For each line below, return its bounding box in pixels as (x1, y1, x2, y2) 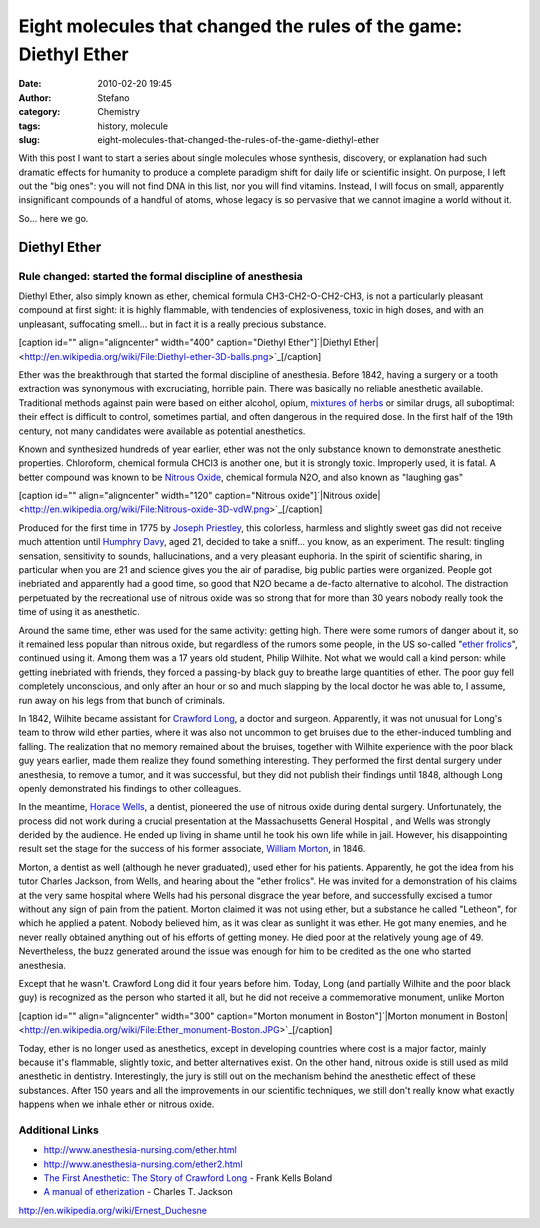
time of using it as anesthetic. (18, 606, 140, 618)
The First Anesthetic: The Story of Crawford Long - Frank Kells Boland (43, 1172, 333, 1184)
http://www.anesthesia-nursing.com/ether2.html (43, 1158, 244, 1170)
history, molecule (97, 120, 169, 132)
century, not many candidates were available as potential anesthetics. (18, 425, 306, 437)
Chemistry (97, 106, 140, 118)
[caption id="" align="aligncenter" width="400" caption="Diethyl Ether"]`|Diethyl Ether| (18, 336, 379, 349)
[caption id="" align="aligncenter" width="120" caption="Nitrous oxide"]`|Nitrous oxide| (18, 490, 381, 502)
